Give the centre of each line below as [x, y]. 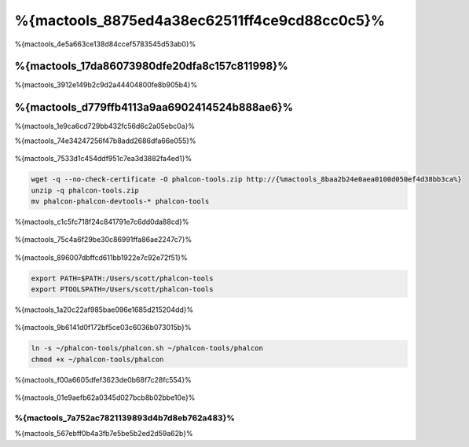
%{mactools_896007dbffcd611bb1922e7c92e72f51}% [101, 257]
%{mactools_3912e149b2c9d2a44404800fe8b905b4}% [106, 85]
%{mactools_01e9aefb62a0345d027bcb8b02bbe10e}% [105, 398]
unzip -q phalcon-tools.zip [85, 190]
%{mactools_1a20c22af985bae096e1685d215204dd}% [104, 310]
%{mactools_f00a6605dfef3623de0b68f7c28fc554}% [103, 379]
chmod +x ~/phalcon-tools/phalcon [97, 359]
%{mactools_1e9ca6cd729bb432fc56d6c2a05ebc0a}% [105, 126]
